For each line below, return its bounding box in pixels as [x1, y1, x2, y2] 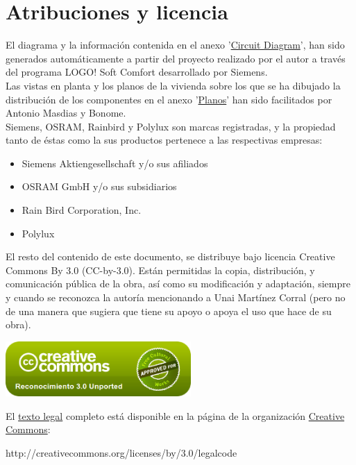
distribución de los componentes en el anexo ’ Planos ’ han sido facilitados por [6, 92, 332, 106]
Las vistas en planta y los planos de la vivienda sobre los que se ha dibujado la [6, 78, 341, 92]
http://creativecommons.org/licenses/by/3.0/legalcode [6, 445, 237, 459]
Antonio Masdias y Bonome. [6, 105, 126, 120]
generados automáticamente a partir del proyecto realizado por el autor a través [6, 51, 346, 65]
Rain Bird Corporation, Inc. [22, 203, 142, 217]
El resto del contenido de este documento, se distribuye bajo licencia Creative [6, 249, 335, 264]
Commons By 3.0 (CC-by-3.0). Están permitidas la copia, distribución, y [6, 262, 315, 277]
